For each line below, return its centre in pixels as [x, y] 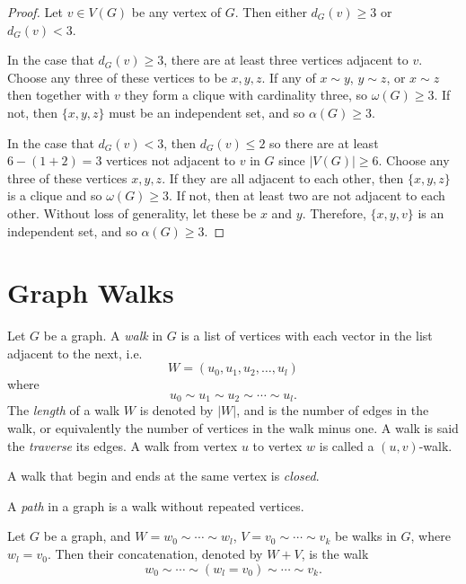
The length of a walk [64, 410]
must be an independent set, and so [207, 112]
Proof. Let [35, 12]
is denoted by [176, 410]
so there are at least [324, 142]
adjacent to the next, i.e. [75, 353]
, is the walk [335, 554]
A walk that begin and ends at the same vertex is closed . [163, 476]
